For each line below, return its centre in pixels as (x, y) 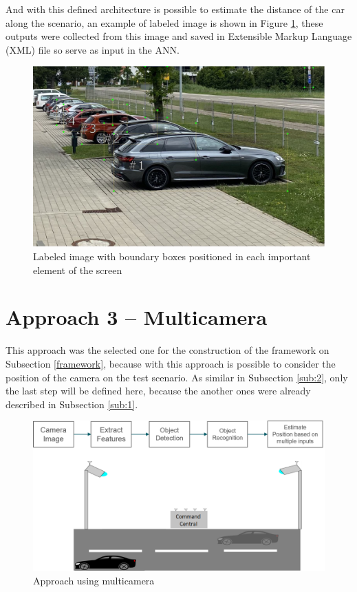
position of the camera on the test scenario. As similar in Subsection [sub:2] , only (177, 377)
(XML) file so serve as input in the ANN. (93, 49)
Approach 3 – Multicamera (137, 317)
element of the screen (78, 269)
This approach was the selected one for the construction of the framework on (167, 350)
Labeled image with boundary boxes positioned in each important (172, 256)
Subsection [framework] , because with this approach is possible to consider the (171, 363)
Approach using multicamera (94, 580)
